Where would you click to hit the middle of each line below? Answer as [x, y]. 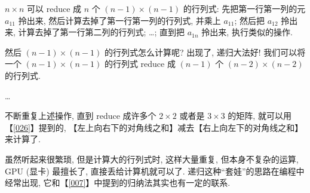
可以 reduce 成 [54, 8]
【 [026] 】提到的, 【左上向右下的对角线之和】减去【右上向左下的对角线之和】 [154, 127]
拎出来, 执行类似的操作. [247, 32]
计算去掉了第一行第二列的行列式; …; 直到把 [102, 32]
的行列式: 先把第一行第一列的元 [244, 8]
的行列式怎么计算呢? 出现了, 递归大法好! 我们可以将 [205, 52]
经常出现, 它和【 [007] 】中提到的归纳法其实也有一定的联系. [118, 183]
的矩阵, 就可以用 [260, 116]
